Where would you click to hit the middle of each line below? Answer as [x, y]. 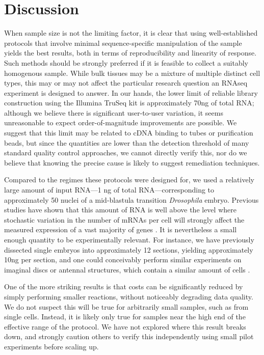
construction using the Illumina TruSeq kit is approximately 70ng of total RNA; [129, 103]
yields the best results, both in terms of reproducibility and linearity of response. [130, 53]
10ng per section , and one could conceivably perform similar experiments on [123, 260]
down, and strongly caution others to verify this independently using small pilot [129, 336]
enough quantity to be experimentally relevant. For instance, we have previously [129, 239]
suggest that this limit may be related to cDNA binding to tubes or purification [129, 133]
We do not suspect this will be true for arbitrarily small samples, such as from [126, 306]
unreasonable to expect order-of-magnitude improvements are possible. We [121, 122]
